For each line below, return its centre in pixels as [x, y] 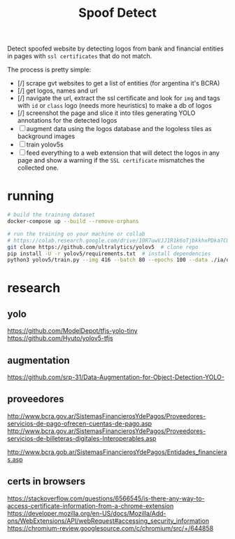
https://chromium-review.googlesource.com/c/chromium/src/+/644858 [111, 528]
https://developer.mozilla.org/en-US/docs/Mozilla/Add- [87, 513]
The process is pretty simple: [49, 70]
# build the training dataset [51, 215]
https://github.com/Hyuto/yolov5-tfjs [60, 339]
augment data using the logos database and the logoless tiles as [119, 129]
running [31, 196]
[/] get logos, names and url [57, 91]
